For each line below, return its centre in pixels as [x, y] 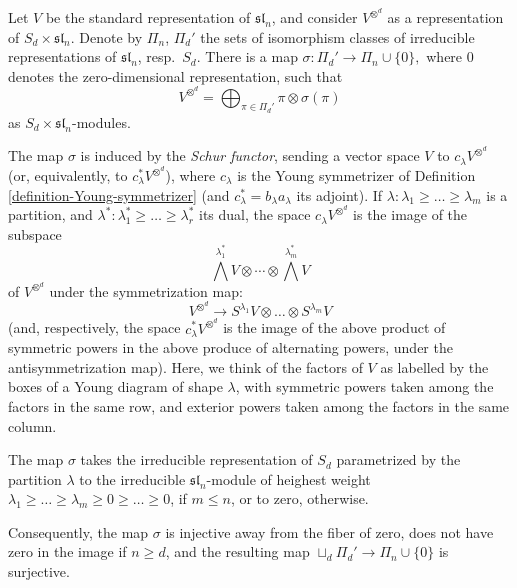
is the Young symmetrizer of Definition [356, 175]
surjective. [39, 571]
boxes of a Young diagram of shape [115, 386]
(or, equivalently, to [68, 175]
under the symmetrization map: [146, 290]
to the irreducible [132, 478]
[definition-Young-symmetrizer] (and [119, 194]
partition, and [50, 214]
